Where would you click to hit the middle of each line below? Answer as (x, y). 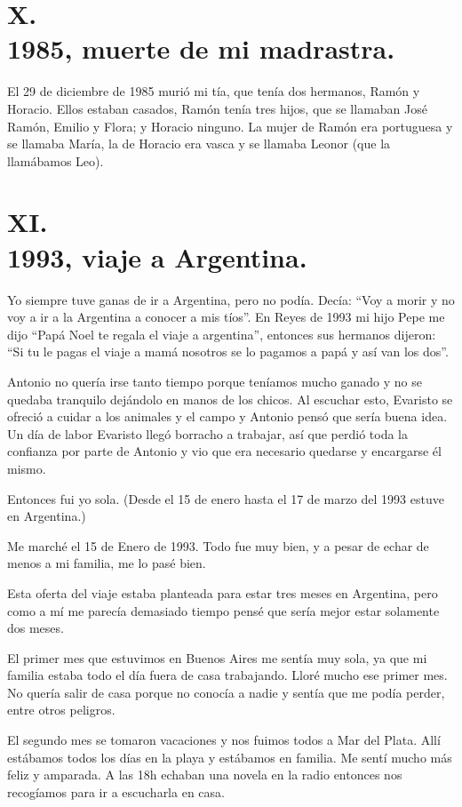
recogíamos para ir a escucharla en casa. (116, 791)
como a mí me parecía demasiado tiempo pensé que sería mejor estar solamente (223, 610)
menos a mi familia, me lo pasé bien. (107, 563)
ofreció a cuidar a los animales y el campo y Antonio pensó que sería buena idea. (227, 416)
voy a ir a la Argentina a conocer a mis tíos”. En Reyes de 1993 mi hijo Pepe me (226, 317)
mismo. (27, 468)
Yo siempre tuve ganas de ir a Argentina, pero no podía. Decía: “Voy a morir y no (231, 299)
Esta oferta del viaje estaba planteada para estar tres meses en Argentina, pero (223, 592)
